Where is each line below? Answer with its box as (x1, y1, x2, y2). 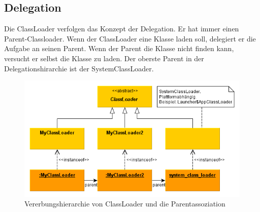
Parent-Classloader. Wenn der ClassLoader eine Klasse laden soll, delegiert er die (4, 33, 256, 44)
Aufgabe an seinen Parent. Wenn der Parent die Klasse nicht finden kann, (4, 43, 234, 54)
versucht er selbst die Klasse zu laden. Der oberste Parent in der (4, 53, 204, 63)
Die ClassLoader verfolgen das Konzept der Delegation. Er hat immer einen (4, 23, 239, 34)
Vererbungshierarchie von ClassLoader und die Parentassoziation (24, 198, 225, 209)
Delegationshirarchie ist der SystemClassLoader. (4, 63, 154, 73)
